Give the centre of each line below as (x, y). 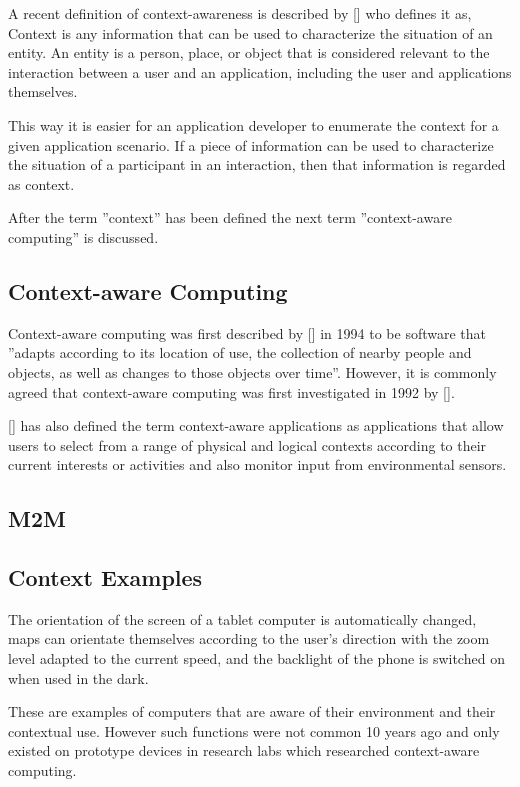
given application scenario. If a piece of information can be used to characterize (251, 144)
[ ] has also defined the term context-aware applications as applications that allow (256, 425)
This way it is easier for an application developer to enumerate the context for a (253, 124)
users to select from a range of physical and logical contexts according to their (247, 444)
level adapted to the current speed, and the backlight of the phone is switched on (256, 658)
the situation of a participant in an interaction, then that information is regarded (257, 164)
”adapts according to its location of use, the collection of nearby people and (240, 352)
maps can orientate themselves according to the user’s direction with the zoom (249, 638)
